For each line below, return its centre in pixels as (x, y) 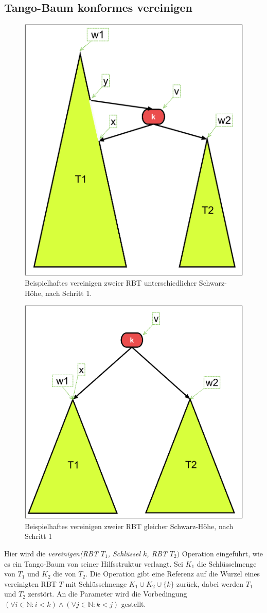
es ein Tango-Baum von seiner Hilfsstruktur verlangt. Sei (94, 563)
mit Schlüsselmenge (96, 583)
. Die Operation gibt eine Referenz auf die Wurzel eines (173, 574)
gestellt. (133, 603)
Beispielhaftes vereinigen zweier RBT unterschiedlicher (111, 283)
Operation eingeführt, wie (222, 554)
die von (65, 574)
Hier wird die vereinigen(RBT (51, 554)
